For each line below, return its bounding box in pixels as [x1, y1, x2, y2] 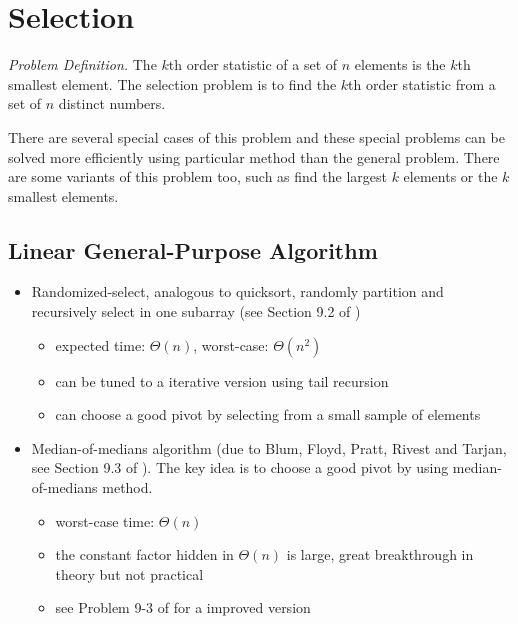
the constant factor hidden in [55, 544, 234, 565]
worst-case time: [55, 510, 155, 531]
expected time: [55, 334, 146, 355]
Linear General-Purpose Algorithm [8, 234, 378, 265]
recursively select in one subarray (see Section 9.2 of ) [31, 301, 361, 322]
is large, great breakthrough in [286, 544, 474, 565]
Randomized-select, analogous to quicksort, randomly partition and [31, 281, 444, 302]
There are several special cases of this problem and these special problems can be [8, 126, 505, 147]
